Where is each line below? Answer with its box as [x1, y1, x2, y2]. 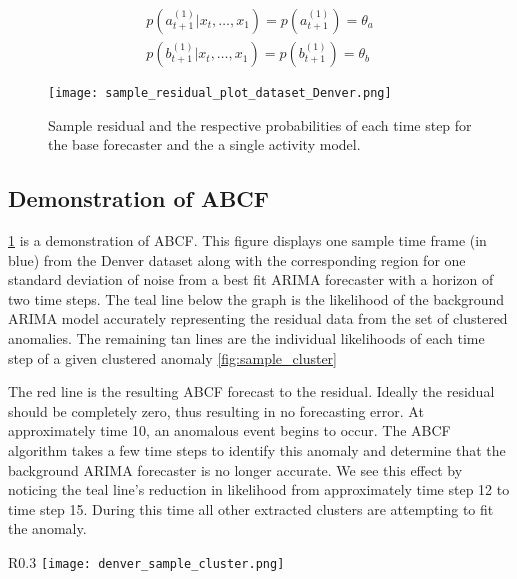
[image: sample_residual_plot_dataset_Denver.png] [48, 86, 392, 101]
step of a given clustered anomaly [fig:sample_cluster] [8, 347, 337, 368]
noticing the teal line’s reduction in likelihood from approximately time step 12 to [8, 479, 510, 500]
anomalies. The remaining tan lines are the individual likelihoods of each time [8, 328, 485, 349]
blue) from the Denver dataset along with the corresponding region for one [8, 249, 466, 270]
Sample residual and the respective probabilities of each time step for [48, 114, 472, 135]
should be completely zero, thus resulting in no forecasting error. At [8, 400, 424, 421]
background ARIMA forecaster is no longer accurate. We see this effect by [8, 459, 463, 480]
